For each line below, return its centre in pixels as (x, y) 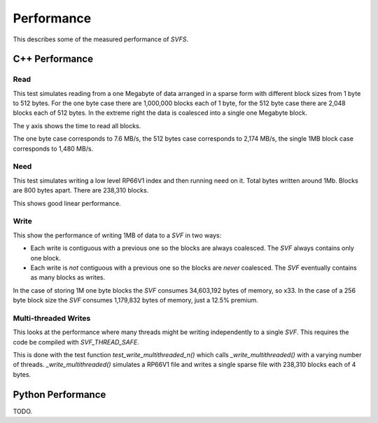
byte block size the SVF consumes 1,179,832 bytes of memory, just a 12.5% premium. (136, 300)
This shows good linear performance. (67, 203)
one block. (45, 258)
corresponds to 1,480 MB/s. (53, 148)
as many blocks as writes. (68, 277)
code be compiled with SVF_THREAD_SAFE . (76, 342)
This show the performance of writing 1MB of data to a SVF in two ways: (117, 235)
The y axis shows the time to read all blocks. (77, 125)
